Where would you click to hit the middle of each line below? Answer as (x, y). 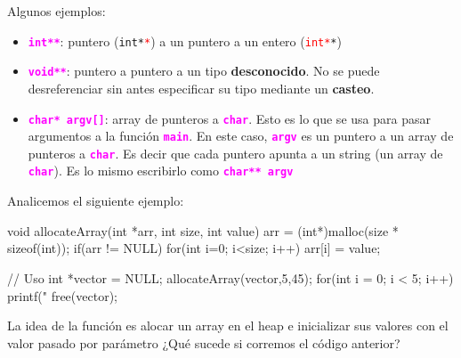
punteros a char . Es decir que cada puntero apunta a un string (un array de (235, 153)
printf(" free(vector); (62, 295)
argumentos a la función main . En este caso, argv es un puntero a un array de (241, 136)
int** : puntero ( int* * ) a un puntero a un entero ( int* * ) (185, 41)
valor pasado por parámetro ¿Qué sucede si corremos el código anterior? (204, 342)
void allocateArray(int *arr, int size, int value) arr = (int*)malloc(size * (203, 230)
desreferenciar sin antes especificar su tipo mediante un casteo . (201, 88)
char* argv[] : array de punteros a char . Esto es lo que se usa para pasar (229, 118)
